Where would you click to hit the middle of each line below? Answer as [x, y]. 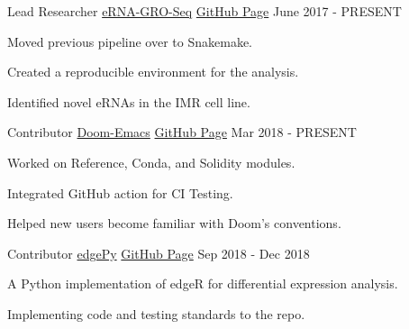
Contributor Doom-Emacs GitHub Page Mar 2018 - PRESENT [182, 132]
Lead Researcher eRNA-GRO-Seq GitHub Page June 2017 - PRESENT [204, 11]
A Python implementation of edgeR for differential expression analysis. [203, 283]
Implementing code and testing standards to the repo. [156, 313]
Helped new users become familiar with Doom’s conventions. [174, 223]
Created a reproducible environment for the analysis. [153, 72]
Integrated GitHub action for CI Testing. [120, 192]
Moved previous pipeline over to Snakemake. [130, 41]
